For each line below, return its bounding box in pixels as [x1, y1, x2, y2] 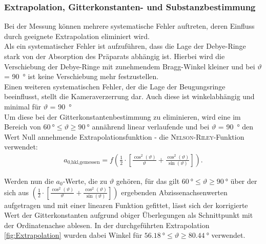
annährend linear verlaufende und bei [92, 121, 210, 132]
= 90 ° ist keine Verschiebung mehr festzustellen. [4, 71, 159, 82]
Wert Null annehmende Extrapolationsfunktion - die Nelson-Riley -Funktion [4, 131, 244, 142]
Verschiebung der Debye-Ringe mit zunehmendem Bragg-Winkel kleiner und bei [4, 61, 255, 71]
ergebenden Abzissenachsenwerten [121, 186, 228, 197]
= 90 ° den [218, 121, 254, 132]
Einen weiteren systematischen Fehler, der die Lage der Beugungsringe [4, 81, 226, 91]
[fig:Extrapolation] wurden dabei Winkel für [4, 230, 142, 240]
